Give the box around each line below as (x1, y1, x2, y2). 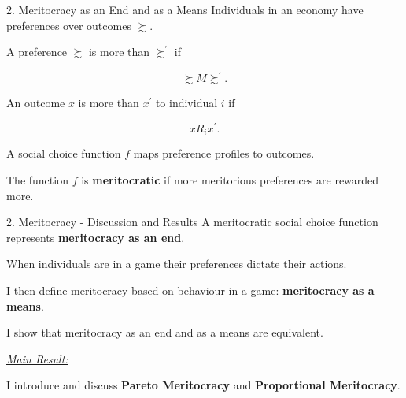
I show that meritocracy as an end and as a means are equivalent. (6, 324, 323, 340)
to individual (155, 95, 218, 111)
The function (6, 172, 68, 188)
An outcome (6, 95, 65, 111)
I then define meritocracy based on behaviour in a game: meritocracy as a (6, 281, 375, 298)
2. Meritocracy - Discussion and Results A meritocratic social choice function (6, 214, 378, 230)
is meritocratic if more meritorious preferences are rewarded (81, 172, 379, 188)
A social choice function (6, 145, 121, 162)
